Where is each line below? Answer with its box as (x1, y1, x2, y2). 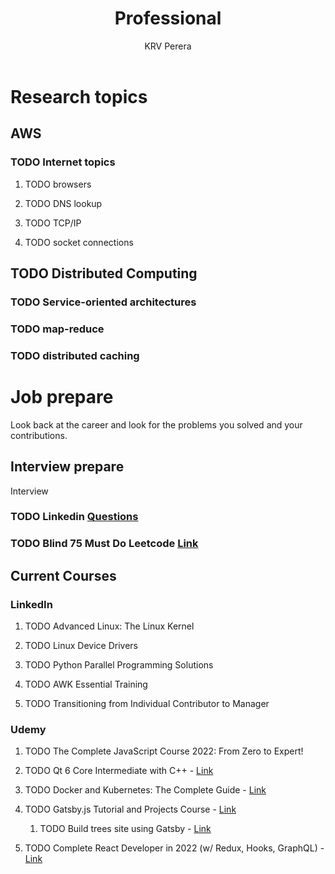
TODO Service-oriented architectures (10, 295, 197, 309)
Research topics (10, 85, 148, 108)
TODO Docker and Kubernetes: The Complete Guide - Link (24, 784, 267, 796)
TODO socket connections (24, 236, 134, 248)
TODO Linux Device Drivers (24, 640, 138, 652)
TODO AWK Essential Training (24, 678, 148, 691)
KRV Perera (144, 40, 192, 52)
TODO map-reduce (10, 322, 105, 336)
